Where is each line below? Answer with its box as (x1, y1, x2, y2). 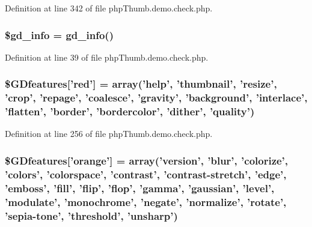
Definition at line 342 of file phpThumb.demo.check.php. (5, 2, 213, 14)
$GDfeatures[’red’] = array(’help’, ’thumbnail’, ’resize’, (5, 76, 277, 91)
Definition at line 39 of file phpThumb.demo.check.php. (5, 50, 209, 63)
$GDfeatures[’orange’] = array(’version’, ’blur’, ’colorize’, (5, 153, 289, 168)
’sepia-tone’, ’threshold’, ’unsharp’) (5, 208, 178, 223)
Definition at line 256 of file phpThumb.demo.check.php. (5, 127, 213, 140)
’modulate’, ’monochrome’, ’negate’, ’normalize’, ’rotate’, (5, 194, 287, 209)
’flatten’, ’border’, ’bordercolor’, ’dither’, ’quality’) (5, 104, 255, 119)
